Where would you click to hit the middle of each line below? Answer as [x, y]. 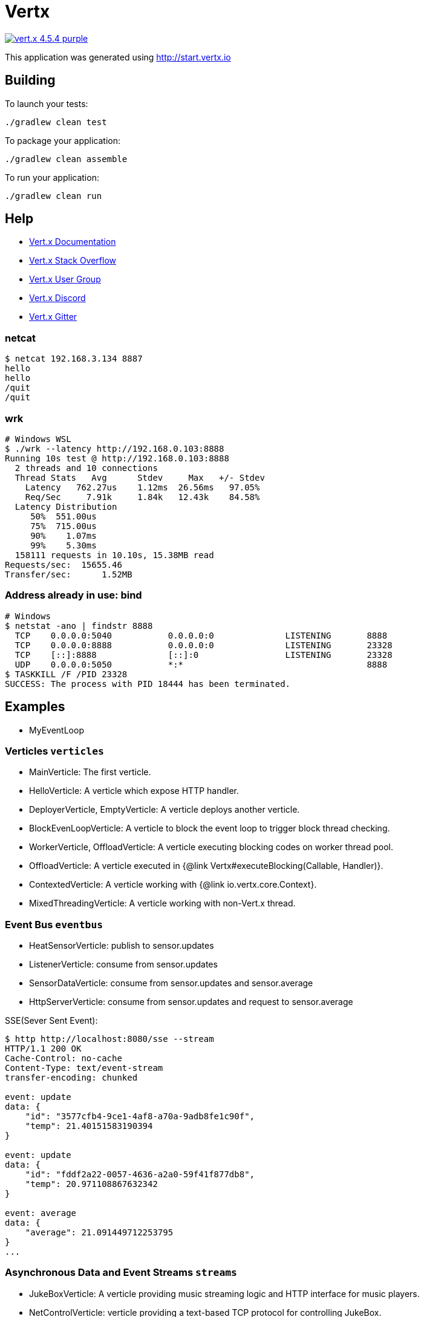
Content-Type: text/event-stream [84, 1068]
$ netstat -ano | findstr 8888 [79, 626]
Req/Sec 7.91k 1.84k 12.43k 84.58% [142, 497]
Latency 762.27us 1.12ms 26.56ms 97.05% [142, 487]
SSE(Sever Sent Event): [51, 1021]
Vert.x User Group [65, 279]
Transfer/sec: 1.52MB [69, 574]
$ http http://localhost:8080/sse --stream [109, 1039]
